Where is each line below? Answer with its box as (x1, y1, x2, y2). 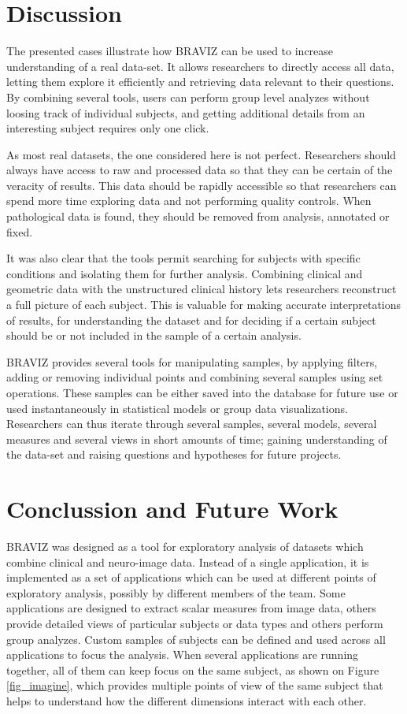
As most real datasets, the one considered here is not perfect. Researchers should (6, 146, 396, 162)
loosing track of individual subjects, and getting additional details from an (6, 104, 365, 121)
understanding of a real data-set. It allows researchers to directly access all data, (6, 58, 394, 74)
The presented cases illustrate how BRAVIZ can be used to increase (6, 43, 334, 59)
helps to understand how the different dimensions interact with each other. (6, 693, 367, 709)
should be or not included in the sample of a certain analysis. (6, 327, 302, 344)
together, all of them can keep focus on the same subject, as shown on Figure (6, 661, 379, 678)
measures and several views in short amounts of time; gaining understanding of (6, 430, 387, 447)
